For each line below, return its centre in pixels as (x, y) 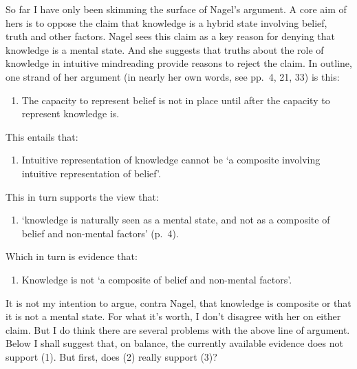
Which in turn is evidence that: (72, 256)
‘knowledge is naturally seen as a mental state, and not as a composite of (176, 220)
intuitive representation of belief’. (91, 173)
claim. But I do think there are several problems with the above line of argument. (178, 329)
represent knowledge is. (71, 113)
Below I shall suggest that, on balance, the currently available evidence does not (174, 343)
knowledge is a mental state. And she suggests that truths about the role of (165, 49)
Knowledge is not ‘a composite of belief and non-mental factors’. (157, 279)
